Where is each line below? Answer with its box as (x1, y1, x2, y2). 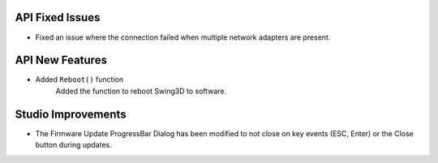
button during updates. (35, 140, 113, 150)
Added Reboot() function (35, 75, 124, 84)
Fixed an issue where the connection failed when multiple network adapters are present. (35, 32, 331, 42)
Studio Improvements (15, 107, 127, 121)
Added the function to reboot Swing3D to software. (55, 86, 227, 96)
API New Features (15, 54, 107, 67)
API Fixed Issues (15, 11, 101, 24)
